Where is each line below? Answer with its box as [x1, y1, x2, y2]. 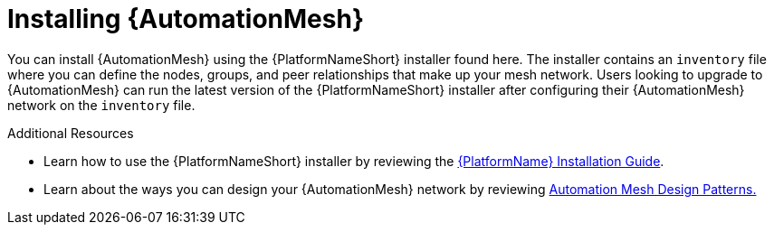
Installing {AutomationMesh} [7, 4, 365, 34]
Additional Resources [7, 125, 134, 141]
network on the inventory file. [7, 97, 196, 113]
